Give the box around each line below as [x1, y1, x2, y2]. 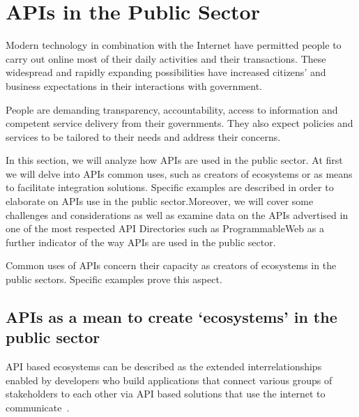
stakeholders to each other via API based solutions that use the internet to [6, 386, 326, 401]
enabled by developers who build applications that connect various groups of [6, 372, 333, 387]
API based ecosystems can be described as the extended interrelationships [6, 359, 322, 374]
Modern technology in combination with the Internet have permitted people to [6, 38, 342, 52]
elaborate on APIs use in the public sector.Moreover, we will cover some [6, 194, 314, 208]
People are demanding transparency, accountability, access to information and [6, 102, 338, 116]
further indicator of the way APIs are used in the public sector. [6, 234, 276, 249]
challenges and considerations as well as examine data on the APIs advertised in [6, 207, 349, 222]
